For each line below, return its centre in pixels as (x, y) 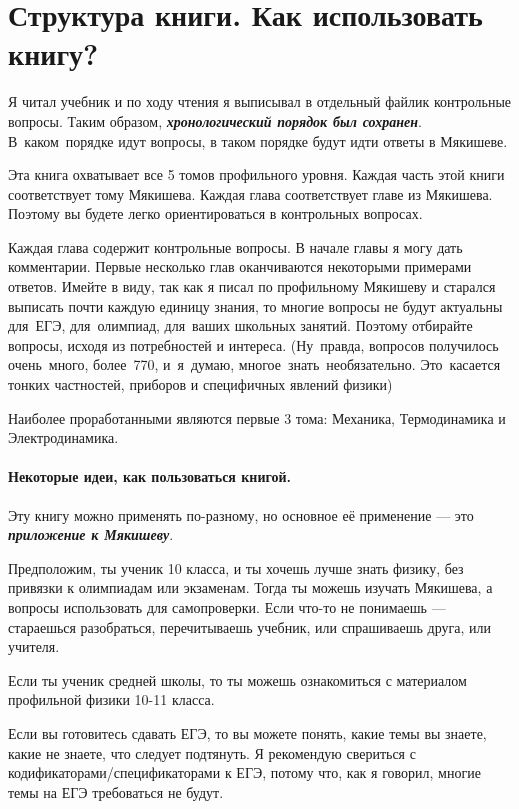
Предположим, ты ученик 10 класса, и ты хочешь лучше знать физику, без (236, 567)
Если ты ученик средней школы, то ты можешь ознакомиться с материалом (237, 679)
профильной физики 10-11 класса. (111, 699)
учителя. (34, 646)
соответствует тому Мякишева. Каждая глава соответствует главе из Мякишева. (250, 193)
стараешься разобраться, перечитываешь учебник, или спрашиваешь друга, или (249, 626)
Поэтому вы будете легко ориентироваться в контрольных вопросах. (215, 213)
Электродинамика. (63, 437)
